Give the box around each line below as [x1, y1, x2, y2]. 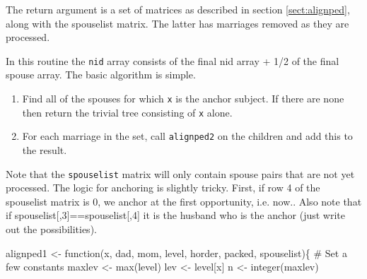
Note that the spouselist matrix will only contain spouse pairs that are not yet [6, 166, 355, 181]
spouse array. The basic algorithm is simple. [6, 67, 196, 82]
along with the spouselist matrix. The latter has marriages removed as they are [6, 16, 349, 30]
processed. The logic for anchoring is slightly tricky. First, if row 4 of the [6, 180, 320, 195]
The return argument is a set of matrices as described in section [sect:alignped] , [6, 2, 350, 16]
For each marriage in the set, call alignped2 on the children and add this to [22, 129, 353, 143]
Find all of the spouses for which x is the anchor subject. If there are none [22, 91, 344, 106]
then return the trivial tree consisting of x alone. [22, 105, 233, 119]
